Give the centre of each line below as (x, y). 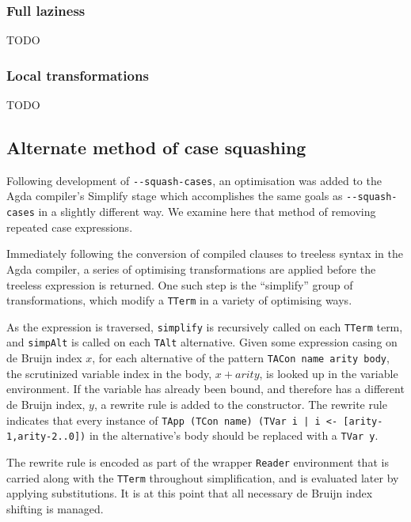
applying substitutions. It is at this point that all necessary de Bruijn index (190, 493)
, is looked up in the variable (329, 373)
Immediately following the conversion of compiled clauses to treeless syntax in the (205, 253)
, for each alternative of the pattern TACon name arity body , (241, 358)
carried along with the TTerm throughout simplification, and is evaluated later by (203, 477)
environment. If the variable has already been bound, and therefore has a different (205, 389)
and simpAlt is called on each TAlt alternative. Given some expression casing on (202, 342)
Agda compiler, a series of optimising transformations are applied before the (191, 269)
